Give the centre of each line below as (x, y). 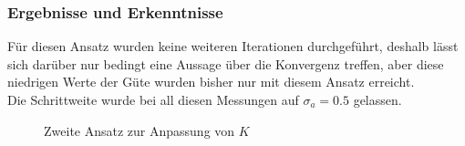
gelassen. (377, 99)
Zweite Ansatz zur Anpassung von (139, 130)
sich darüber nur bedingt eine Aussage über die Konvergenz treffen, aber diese (226, 63)
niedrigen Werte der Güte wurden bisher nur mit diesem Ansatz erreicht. (211, 82)
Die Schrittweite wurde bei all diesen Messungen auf (153, 99)
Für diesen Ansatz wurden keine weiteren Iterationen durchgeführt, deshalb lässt (233, 46)
